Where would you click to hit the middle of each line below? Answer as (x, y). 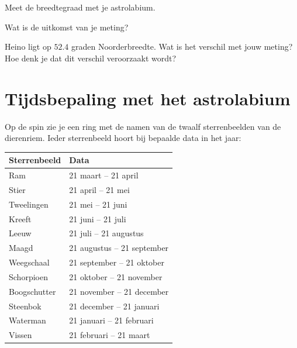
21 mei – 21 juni (98, 204)
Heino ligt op (28, 46)
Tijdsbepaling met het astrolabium (148, 98)
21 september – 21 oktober (117, 262)
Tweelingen (29, 204)
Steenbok (25, 306)
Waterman (27, 320)
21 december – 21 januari (114, 306)
